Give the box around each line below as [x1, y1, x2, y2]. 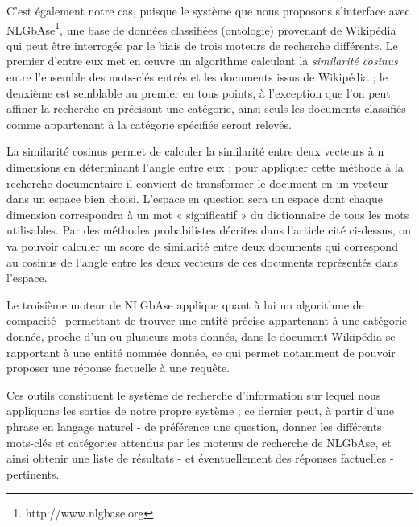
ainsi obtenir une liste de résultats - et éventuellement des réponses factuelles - [6, 450, 394, 467]
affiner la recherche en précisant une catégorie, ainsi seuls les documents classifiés [6, 100, 406, 117]
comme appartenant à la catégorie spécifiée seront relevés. [6, 115, 292, 132]
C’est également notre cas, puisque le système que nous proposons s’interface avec [6, 2, 410, 19]
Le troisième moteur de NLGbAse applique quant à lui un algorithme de [6, 296, 364, 313]
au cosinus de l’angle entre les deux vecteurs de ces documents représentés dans [6, 253, 399, 270]
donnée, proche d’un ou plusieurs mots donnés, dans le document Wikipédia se [6, 327, 396, 344]
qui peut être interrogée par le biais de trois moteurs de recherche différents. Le [6, 36, 398, 53]
